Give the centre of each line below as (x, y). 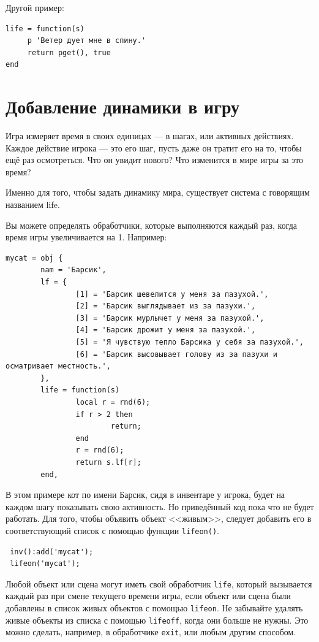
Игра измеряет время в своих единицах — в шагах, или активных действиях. (150, 136)
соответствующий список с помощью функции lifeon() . (112, 530)
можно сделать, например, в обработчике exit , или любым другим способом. (151, 632)
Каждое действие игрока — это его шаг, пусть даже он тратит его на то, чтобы (154, 147)
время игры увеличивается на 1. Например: (86, 237)
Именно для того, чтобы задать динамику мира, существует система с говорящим (158, 192)
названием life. (33, 204)
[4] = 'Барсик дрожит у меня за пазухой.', (166, 330)
